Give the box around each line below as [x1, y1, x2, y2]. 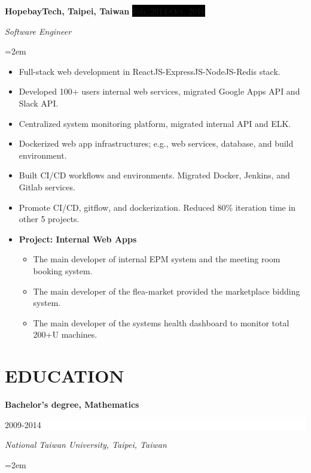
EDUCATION [5, 363, 124, 388]
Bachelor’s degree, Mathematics [5, 398, 139, 410]
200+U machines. [33, 328, 97, 341]
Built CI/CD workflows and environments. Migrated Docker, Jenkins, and [19, 169, 290, 181]
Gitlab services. [19, 180, 75, 193]
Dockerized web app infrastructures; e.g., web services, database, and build [19, 137, 294, 150]
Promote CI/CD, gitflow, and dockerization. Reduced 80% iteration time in [19, 201, 296, 213]
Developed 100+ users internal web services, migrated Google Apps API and [19, 85, 300, 98]
